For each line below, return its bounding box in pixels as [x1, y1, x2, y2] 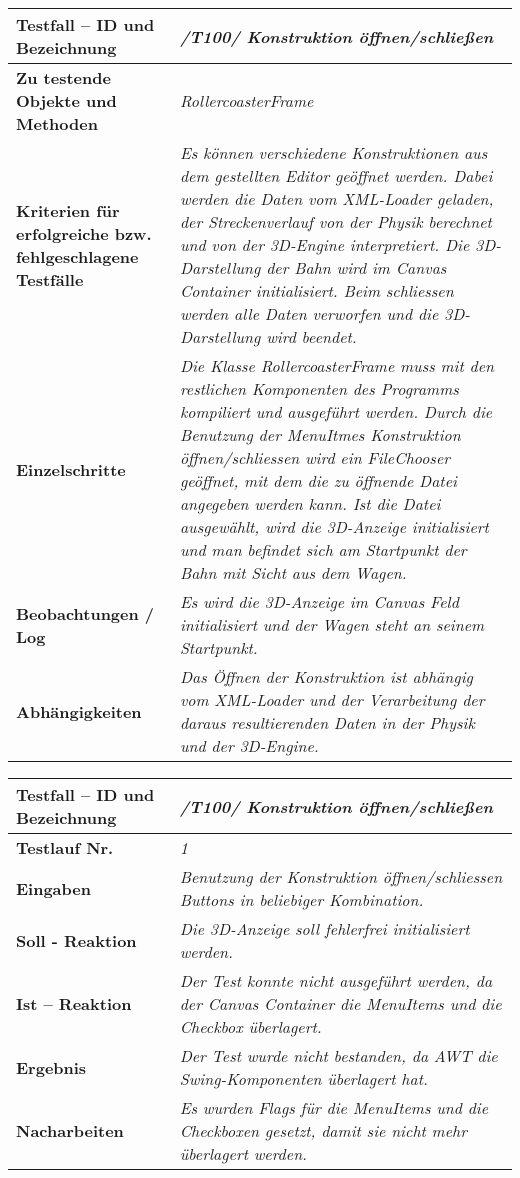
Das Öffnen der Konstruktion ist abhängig [179, 665, 473, 688]
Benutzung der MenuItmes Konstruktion [179, 423, 461, 446]
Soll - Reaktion [16, 928, 137, 952]
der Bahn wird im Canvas [266, 256, 447, 279]
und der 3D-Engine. [179, 734, 319, 757]
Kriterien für [16, 198, 120, 222]
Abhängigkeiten [16, 699, 142, 723]
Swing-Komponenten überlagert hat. [179, 1067, 428, 1090]
